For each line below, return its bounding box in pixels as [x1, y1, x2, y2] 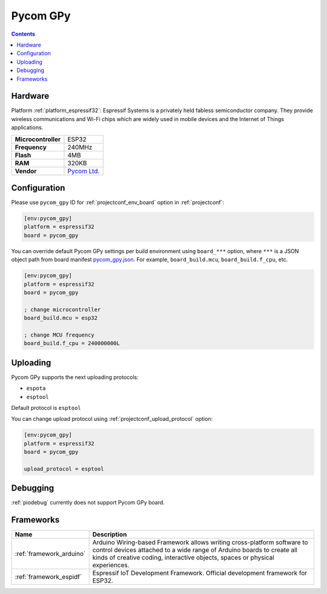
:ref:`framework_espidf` [15, 573, 82, 581]
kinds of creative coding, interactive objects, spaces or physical [92, 553, 275, 562]
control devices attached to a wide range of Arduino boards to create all [92, 546, 298, 554]
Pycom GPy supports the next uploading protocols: [11, 373, 139, 381]
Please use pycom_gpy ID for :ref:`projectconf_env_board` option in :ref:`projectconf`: [11, 199, 225, 206]
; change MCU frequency [24, 331, 95, 338]
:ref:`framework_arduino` [15, 550, 86, 558]
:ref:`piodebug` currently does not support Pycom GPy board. [11, 499, 165, 506]
